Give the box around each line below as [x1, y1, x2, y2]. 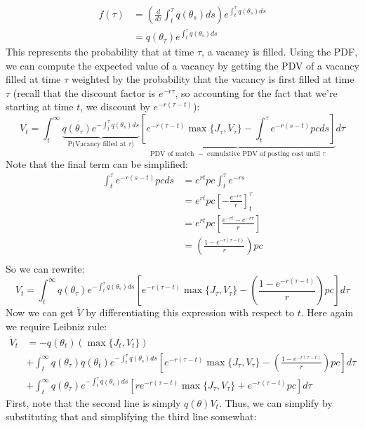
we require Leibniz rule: [6, 319, 107, 334]
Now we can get [6, 305, 74, 320]
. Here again [300, 305, 354, 320]
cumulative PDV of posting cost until [207, 150, 320, 157]
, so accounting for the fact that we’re [175, 85, 338, 100]
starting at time [6, 99, 74, 114]
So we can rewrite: [6, 261, 85, 275]
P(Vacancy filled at [67, 140, 126, 148]
